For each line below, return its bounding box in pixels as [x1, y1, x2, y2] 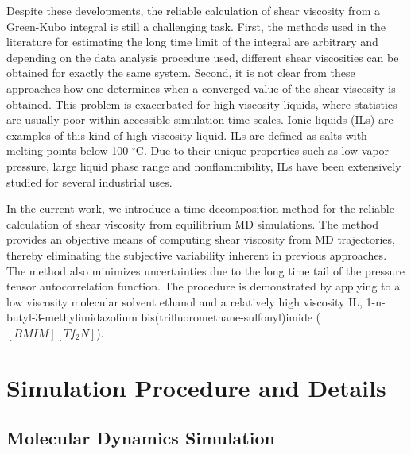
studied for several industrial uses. [6, 173, 173, 190]
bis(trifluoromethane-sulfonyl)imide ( [141, 309, 321, 325]
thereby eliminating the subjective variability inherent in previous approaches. [6, 246, 387, 263]
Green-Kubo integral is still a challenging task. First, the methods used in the [6, 17, 386, 34]
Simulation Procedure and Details [6, 371, 386, 403]
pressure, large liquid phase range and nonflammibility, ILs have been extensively [6, 157, 401, 174]
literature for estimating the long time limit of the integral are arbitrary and [6, 33, 378, 50]
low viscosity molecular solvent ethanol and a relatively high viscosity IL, [6, 293, 363, 310]
